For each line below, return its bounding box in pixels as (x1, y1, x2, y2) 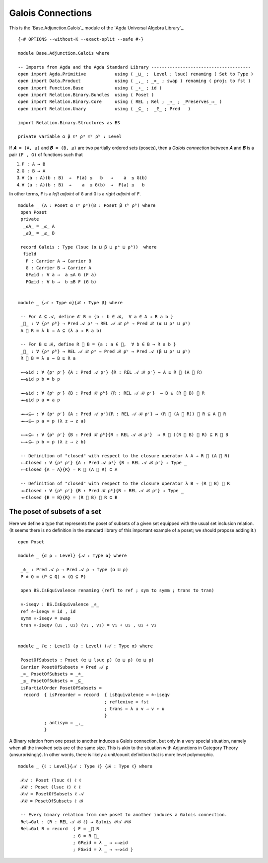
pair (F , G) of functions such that (9, 152, 83, 158)
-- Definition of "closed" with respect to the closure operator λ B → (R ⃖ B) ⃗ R (20, 481, 230, 487)
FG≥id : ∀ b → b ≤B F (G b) (25, 279, 97, 284)
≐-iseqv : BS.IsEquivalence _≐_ (20, 602, 99, 607)
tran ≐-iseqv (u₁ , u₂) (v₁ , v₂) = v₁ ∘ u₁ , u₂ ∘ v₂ (20, 622, 157, 628)
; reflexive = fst (104, 699, 149, 704)
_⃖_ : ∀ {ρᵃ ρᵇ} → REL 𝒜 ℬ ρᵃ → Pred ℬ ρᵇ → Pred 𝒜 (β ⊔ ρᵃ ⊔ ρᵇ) (20, 348, 191, 354)
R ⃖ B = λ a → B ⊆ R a (20, 355, 76, 361)
